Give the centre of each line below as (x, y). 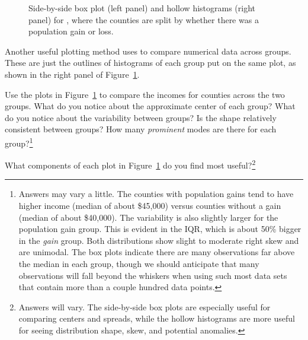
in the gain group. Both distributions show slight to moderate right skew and (159, 240)
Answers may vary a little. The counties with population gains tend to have (156, 194)
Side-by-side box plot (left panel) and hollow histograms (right (142, 8)
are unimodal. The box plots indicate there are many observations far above (157, 252)
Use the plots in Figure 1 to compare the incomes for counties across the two (145, 94)
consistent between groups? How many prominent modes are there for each (141, 129)
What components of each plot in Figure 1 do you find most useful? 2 (130, 164)
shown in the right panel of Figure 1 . (72, 74)
